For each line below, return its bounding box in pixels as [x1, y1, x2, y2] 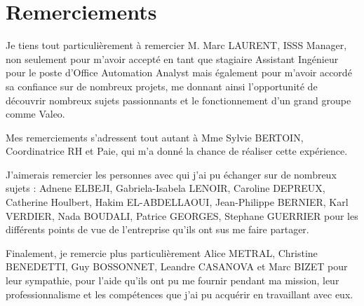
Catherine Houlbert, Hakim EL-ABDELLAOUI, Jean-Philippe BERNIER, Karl [6, 195, 349, 209]
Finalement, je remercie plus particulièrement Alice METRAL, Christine [6, 245, 318, 260]
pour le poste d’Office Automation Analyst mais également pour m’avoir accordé [6, 65, 352, 80]
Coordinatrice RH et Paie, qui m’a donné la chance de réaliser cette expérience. [6, 144, 348, 158]
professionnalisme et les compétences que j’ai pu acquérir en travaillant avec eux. [6, 286, 353, 301]
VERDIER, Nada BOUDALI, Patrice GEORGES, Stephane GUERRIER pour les [6, 208, 358, 223]
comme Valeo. [6, 106, 65, 121]
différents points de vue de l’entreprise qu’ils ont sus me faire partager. [6, 222, 309, 237]
